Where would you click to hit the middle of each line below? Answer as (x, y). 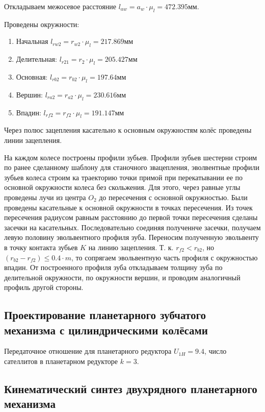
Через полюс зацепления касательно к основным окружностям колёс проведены (128, 130)
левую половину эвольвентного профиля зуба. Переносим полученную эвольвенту (131, 237)
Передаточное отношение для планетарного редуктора (88, 351)
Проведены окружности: (42, 24)
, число (215, 351)
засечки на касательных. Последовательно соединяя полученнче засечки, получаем (132, 227)
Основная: (32, 76)
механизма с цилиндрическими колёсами (106, 330)
